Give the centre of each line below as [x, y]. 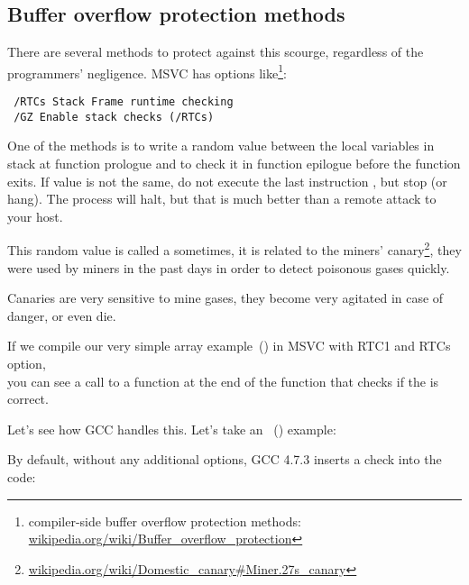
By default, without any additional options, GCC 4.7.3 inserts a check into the [225, 459]
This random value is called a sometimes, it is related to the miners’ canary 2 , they [234, 248]
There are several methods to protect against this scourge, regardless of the [216, 52]
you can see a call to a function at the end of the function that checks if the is [223, 381]
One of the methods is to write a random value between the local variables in [221, 146]
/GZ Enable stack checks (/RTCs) [114, 117]
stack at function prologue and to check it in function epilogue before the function [234, 163]
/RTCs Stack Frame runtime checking [124, 102]
